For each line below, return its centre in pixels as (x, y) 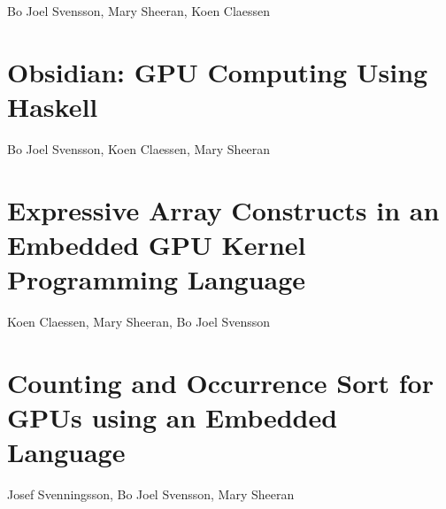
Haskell (53, 106)
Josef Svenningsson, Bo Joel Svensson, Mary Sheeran (151, 494)
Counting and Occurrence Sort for (220, 382)
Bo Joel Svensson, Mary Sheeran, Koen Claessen (139, 11)
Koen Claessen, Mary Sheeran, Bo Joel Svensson (139, 321)
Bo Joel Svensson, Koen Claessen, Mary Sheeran (139, 148)
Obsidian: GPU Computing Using (218, 71)
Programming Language (157, 279)
